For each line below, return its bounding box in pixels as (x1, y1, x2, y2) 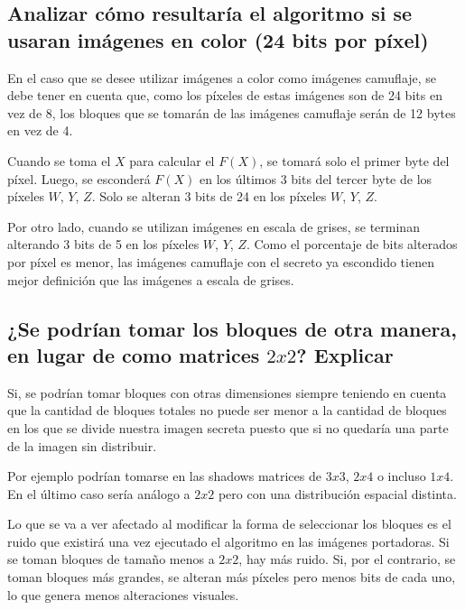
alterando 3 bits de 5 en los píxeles (7, 235, 200, 254)
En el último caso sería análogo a (7, 484, 191, 503)
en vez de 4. (7, 121, 73, 140)
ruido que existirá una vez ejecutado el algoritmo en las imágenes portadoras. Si (7, 531, 450, 550)
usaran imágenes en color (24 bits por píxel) (7, 25, 429, 53)
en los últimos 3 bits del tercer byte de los (200, 169, 432, 188)
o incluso (377, 467, 426, 485)
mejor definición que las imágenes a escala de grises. (7, 270, 294, 289)
